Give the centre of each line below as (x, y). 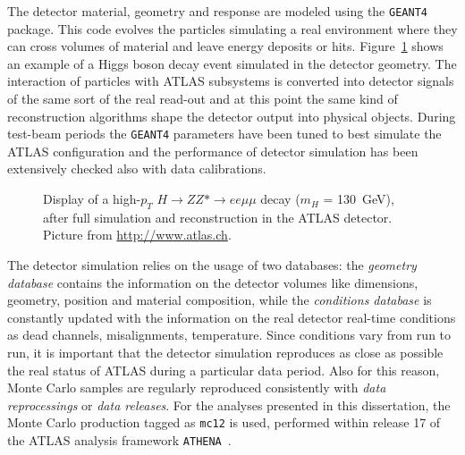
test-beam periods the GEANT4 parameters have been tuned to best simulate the (224, 134)
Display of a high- (92, 199)
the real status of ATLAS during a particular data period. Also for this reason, (224, 370)
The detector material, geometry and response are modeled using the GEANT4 (217, 11)
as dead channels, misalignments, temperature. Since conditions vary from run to (229, 335)
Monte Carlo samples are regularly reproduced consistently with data (197, 388)
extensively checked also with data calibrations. (137, 169)
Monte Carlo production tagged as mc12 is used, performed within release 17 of (224, 422)
